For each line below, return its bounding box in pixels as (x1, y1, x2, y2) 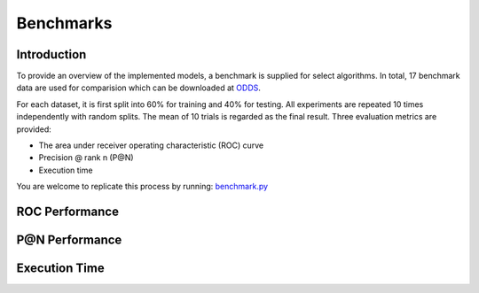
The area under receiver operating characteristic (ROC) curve (38, 140, 264, 150)
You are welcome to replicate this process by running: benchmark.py (16, 181, 269, 192)
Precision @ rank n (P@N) (38, 152, 134, 163)
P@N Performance (16, 233, 122, 248)
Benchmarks (16, 13, 113, 33)
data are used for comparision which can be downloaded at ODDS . (16, 82, 262, 93)
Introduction (16, 47, 87, 62)
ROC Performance (16, 204, 120, 219)
